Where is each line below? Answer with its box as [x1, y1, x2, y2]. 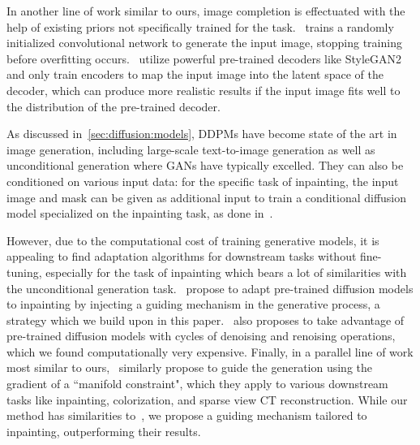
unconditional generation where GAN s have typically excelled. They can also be [6, 157, 404, 174]
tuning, [6, 263, 42, 280]
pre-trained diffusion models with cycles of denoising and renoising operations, [6, 327, 396, 344]
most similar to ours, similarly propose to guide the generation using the [6, 359, 372, 376]
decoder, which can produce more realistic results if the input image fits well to [6, 81, 401, 98]
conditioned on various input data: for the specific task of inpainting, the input [6, 172, 399, 189]
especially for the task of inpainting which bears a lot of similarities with [45, 263, 407, 280]
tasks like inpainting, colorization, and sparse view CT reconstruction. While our [6, 391, 408, 408]
